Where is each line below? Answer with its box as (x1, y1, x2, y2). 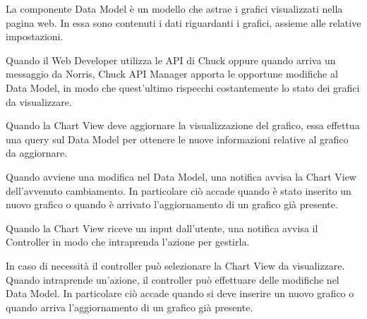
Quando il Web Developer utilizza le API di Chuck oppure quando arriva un (6, 52, 336, 67)
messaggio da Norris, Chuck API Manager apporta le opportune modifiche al (6, 66, 338, 81)
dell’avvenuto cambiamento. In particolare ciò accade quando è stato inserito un (6, 183, 351, 198)
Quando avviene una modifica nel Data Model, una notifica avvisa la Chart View (6, 169, 356, 183)
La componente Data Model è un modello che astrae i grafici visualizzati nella (6, 1, 343, 16)
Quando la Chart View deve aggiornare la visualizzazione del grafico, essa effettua (6, 118, 360, 133)
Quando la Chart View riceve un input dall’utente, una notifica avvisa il (6, 220, 318, 235)
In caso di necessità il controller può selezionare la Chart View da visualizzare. (6, 258, 345, 272)
